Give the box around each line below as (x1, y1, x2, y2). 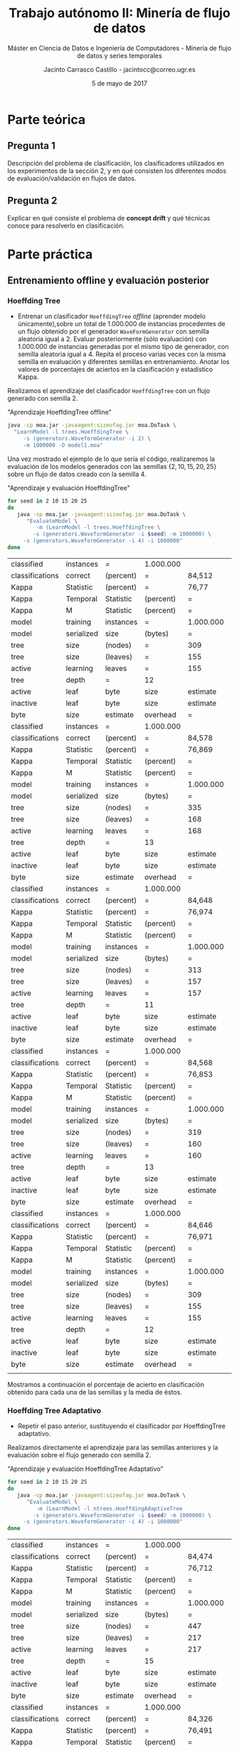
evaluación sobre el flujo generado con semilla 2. (7, 1451, 152, 1460)
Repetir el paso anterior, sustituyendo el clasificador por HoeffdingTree (17, 1422, 226, 1430)
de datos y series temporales (77, 51, 162, 60)
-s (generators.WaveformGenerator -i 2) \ (23, 435, 152, 442)
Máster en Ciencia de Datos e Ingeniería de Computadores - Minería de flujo (7, 44, 232, 52)
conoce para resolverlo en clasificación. (7, 221, 125, 230)
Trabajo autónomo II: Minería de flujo (8, 5, 231, 21)
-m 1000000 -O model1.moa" (23, 442, 103, 449)
